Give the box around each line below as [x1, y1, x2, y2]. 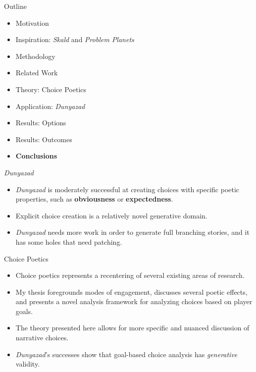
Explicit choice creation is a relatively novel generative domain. [15, 210, 207, 220]
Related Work [15, 67, 58, 78]
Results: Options [15, 117, 66, 128]
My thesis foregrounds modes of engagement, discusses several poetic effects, [15, 286, 248, 297]
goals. [15, 306, 33, 316]
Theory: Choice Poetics [15, 84, 87, 94]
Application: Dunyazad [15, 101, 85, 111]
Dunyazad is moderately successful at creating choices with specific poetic [15, 184, 240, 194]
